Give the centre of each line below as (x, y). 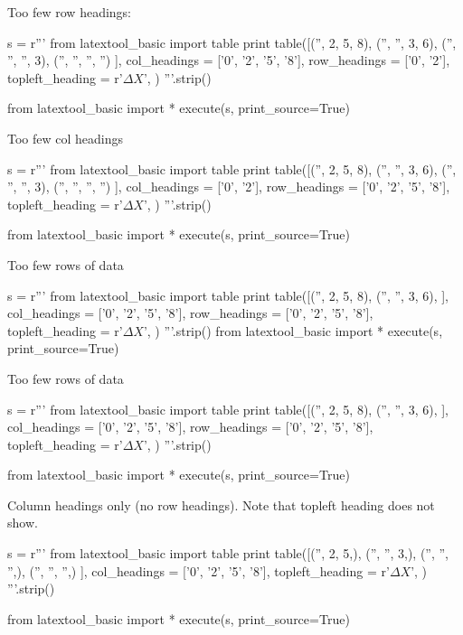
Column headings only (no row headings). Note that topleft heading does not (221, 504)
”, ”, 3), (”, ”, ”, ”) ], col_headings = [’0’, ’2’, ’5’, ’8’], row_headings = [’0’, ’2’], (229, 60)
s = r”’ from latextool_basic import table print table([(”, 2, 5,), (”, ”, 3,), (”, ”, (228, 553)
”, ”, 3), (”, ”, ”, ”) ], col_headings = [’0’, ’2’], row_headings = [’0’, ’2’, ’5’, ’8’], (229, 187)
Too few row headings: (70, 12)
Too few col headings (66, 138)
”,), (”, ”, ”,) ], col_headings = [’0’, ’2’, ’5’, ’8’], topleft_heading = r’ (198, 570)
